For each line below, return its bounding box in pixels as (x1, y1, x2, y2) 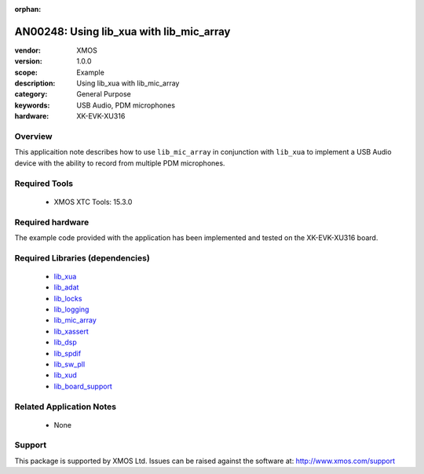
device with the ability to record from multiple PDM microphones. (14, 158, 225, 168)
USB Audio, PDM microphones (76, 100, 176, 110)
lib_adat (53, 283, 79, 292)
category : (14, 89, 48, 99)
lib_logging (53, 304, 90, 314)
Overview (14, 131, 53, 142)
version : (14, 57, 42, 66)
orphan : (14, 5, 42, 13)
